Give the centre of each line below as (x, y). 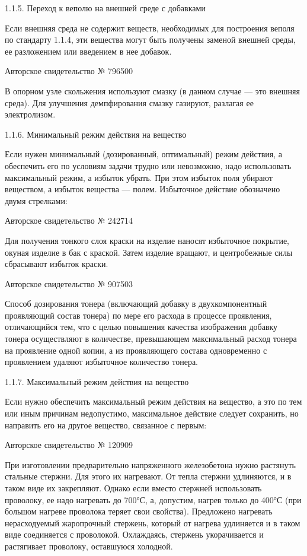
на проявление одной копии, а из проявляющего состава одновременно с (136, 350)
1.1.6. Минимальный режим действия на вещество (96, 134)
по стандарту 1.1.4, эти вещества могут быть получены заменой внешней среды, (150, 39)
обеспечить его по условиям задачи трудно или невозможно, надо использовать (148, 165)
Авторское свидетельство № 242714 (69, 220)
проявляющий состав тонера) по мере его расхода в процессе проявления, (138, 315)
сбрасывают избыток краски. (57, 264)
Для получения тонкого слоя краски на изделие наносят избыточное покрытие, (147, 240)
